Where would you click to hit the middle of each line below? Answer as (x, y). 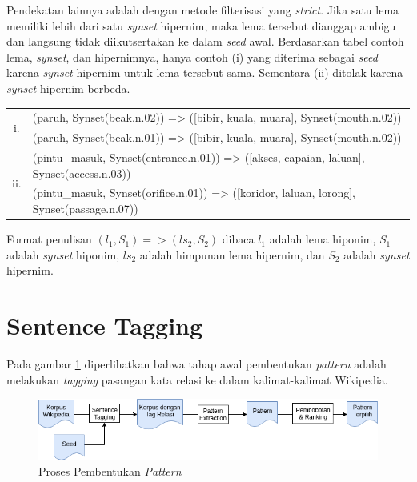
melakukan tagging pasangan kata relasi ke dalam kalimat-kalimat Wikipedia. (197, 379)
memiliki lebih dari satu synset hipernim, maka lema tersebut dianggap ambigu (201, 25)
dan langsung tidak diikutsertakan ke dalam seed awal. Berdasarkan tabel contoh (205, 41)
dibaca (238, 239)
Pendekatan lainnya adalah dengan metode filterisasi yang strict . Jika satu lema (203, 10)
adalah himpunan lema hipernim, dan (232, 254)
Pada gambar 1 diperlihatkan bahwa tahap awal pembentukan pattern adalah (196, 364)
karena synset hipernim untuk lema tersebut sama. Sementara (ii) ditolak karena (205, 72)
